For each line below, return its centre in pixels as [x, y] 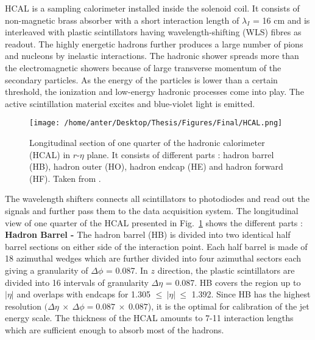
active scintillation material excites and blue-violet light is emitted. [130, 103]
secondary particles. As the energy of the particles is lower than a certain [141, 79]
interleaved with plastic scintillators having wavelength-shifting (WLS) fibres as [153, 32]
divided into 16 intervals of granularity [77, 282]
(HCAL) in [50, 154]
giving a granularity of [47, 270]
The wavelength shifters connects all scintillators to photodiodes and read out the [157, 199]
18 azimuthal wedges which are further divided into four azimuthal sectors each [153, 258]
